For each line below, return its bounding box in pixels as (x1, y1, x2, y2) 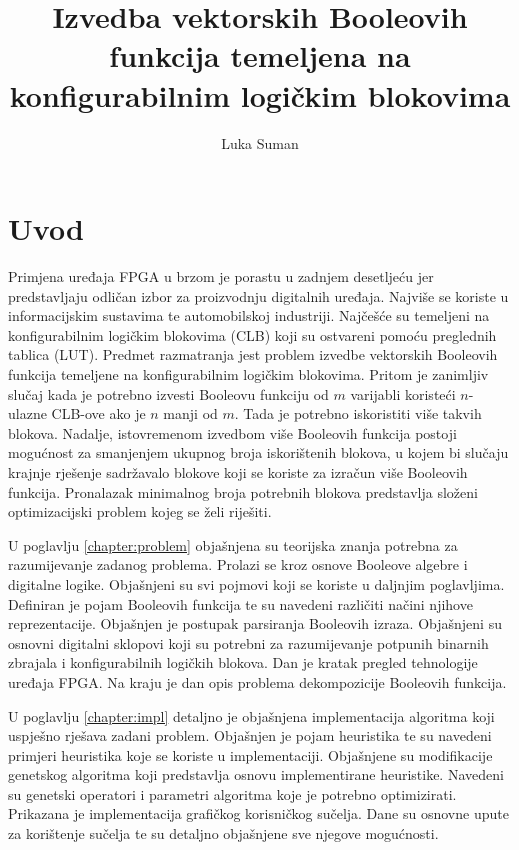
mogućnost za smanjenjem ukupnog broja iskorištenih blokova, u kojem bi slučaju (8, 442, 509, 463)
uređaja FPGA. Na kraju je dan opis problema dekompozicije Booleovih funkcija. (8, 671, 507, 692)
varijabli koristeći (350, 383, 456, 404)
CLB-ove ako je (51, 403, 146, 424)
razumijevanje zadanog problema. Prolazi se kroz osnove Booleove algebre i (8, 554, 468, 575)
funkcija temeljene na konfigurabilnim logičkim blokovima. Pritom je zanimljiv (8, 364, 489, 384)
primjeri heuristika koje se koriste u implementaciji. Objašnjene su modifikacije (8, 744, 493, 765)
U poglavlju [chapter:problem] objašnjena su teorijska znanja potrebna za (8, 534, 458, 555)
